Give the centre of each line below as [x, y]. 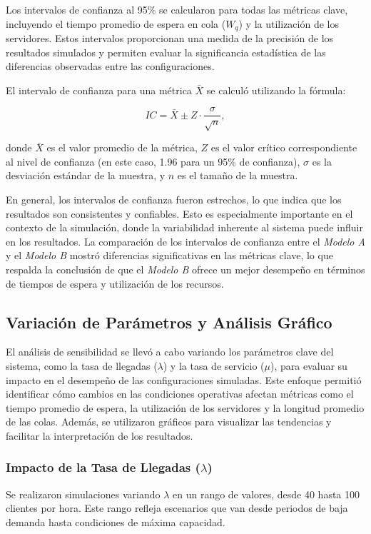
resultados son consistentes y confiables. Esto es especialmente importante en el [179, 213]
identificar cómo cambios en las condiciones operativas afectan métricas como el [180, 394]
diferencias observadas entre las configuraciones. [110, 66]
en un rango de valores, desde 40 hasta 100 [266, 494]
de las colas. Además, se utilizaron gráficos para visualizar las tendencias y [169, 422]
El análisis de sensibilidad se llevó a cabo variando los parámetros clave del [170, 352]
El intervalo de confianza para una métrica [99, 90]
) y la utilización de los [289, 23]
